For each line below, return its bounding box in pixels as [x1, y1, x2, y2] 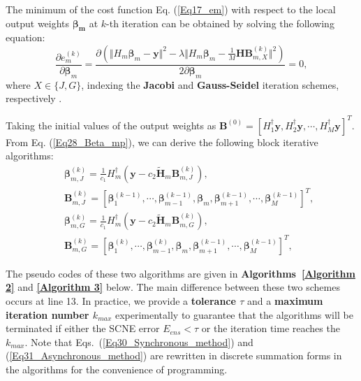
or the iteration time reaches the [201, 321, 340, 336]
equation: [6, 30, 45, 45]
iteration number [6, 307, 89, 322]
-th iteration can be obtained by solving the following [106, 15, 334, 30]
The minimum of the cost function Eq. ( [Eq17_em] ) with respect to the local [6, 2, 336, 16]
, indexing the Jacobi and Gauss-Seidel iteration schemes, [81, 77, 339, 92]
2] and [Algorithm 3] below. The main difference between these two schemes [6, 280, 340, 294]
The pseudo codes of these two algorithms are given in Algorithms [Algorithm [6, 266, 355, 280]
